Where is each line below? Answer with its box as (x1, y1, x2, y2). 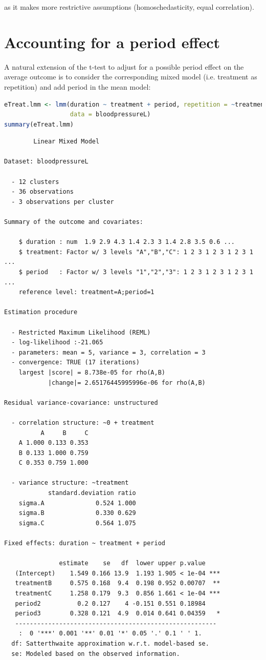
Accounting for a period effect (4, 31, 220, 52)
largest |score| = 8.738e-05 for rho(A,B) (18, 368, 165, 376)
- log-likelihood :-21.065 (11, 339, 103, 346)
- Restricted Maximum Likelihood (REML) (11, 328, 151, 336)
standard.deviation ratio (48, 489, 136, 497)
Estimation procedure (4, 308, 78, 316)
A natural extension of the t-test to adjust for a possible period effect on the (4, 61, 244, 72)
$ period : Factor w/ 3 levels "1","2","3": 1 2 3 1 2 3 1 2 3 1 (18, 269, 253, 276)
